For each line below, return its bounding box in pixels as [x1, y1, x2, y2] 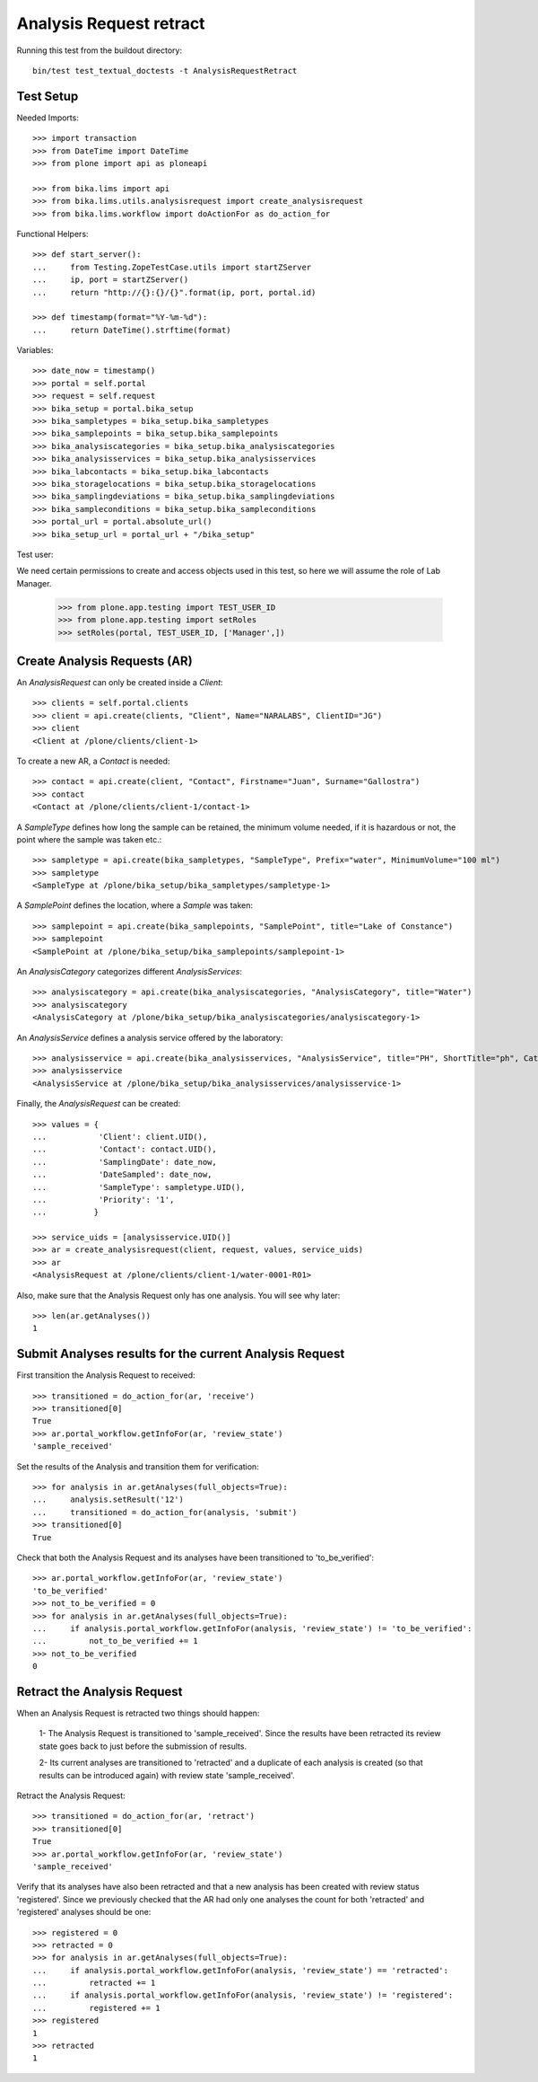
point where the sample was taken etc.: [16, 834, 162, 844]
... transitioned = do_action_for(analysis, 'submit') [32, 1507, 298, 1517]
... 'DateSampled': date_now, [32, 1169, 213, 1180]
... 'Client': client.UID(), [32, 1132, 208, 1142]
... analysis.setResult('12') [32, 1495, 184, 1504]
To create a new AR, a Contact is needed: [16, 755, 170, 766]
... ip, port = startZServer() [32, 275, 189, 285]
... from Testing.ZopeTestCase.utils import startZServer [32, 261, 312, 272]
